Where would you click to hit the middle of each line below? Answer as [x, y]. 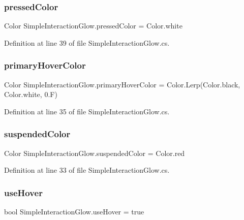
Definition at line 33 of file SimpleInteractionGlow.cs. [87, 170]
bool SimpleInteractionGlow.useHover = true [74, 212]
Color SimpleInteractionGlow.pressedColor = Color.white [93, 26]
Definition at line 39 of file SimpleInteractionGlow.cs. [87, 42]
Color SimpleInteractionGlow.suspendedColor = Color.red [95, 153]
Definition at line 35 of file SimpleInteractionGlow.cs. [87, 111]
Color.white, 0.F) [31, 94]
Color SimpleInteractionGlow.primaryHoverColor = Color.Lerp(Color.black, [122, 84]
